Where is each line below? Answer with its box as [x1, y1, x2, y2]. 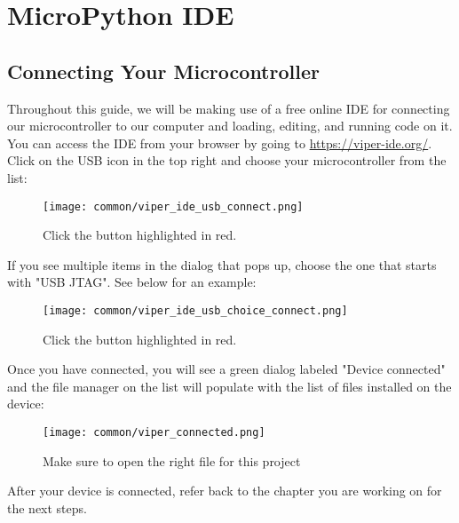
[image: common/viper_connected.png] [43, 426, 265, 440]
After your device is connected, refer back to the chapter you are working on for [7, 481, 442, 500]
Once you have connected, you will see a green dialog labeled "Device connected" [7, 360, 446, 378]
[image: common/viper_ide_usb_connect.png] [43, 200, 304, 213]
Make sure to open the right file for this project [43, 451, 301, 470]
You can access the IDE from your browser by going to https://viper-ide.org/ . [7, 133, 432, 152]
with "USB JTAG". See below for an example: [7, 273, 257, 291]
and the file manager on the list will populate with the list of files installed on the [7, 376, 452, 395]
